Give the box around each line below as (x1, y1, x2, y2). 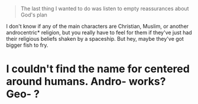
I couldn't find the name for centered (6, 62, 190, 76)
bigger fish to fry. (6, 41, 48, 48)
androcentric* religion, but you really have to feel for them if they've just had (6, 29, 192, 36)
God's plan (20, 11, 47, 18)
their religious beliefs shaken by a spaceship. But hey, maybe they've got (6, 35, 184, 42)
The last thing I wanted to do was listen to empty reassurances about (20, 5, 189, 12)
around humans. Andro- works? (6, 75, 166, 88)
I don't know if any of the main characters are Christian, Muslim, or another (6, 23, 189, 30)
